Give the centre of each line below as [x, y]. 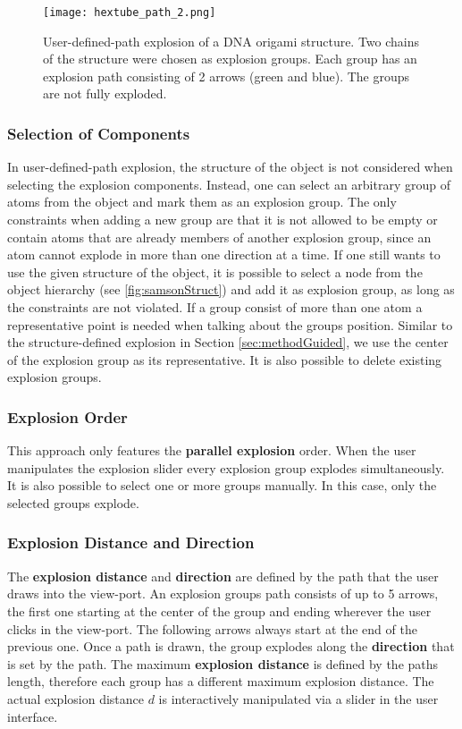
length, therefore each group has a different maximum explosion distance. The [221, 681]
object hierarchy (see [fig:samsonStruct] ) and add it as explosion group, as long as [231, 289]
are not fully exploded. [105, 93]
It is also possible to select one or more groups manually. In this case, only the [222, 485]
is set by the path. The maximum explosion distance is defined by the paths [223, 663]
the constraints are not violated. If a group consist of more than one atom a [215, 307]
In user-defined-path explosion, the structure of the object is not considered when [230, 167]
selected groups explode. [73, 502]
